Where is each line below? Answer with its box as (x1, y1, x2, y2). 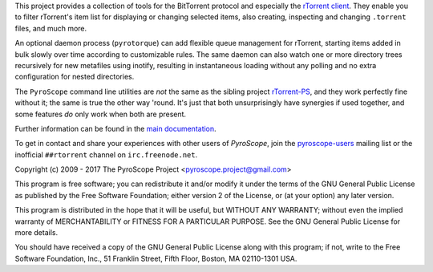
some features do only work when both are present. (14, 109, 187, 119)
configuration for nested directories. (14, 72, 135, 82)
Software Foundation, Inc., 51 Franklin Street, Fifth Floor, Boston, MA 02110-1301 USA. (14, 254, 297, 263)
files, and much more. (14, 23, 87, 33)
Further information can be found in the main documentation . (14, 124, 216, 133)
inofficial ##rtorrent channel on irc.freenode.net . (14, 149, 198, 160)
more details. (14, 228, 59, 237)
